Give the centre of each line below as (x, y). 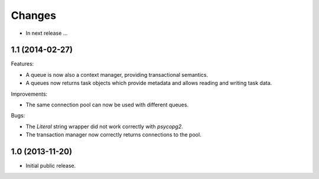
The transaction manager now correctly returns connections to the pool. (113, 135)
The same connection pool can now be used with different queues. (107, 105)
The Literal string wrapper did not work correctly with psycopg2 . (104, 126)
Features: (22, 64)
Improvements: (29, 94)
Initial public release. (51, 166)
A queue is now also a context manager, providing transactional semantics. (117, 74)
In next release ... (47, 33)
